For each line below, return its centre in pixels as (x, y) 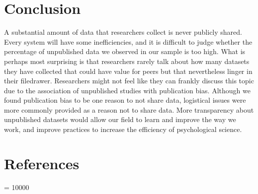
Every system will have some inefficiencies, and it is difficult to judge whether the (128, 41)
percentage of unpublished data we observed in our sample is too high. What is (125, 51)
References (42, 163)
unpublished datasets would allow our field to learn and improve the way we (120, 119)
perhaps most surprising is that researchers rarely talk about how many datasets (127, 61)
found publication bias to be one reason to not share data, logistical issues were (125, 100)
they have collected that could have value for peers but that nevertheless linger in (128, 71)
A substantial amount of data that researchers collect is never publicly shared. (123, 32)
